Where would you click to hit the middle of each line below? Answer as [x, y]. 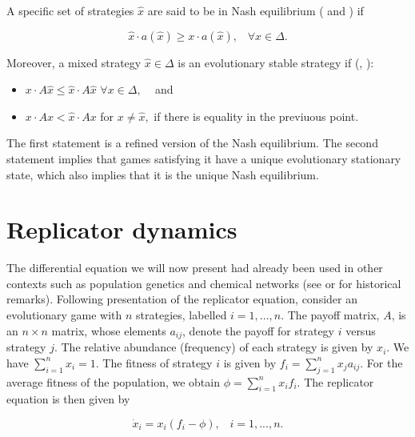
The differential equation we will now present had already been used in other [195, 268]
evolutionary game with [64, 315]
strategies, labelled [182, 315]
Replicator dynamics [122, 229]
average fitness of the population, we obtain [113, 381]
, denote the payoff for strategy [258, 330]
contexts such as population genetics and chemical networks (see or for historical [204, 283]
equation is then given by [68, 399]
